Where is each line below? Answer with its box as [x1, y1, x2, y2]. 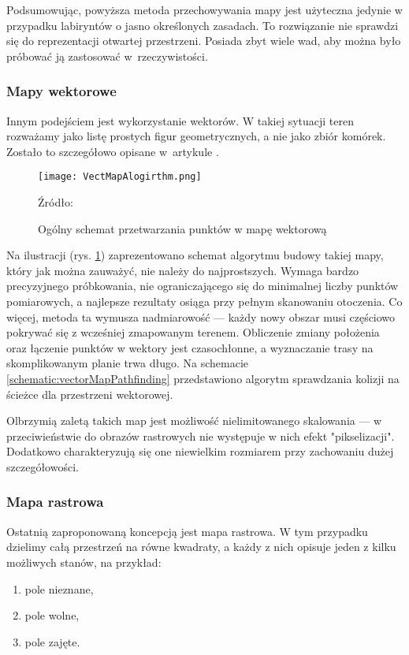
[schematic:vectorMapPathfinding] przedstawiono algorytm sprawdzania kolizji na [6, 370, 400, 386]
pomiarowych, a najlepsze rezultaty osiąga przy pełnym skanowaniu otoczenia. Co [6, 293, 403, 309]
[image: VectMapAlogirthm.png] [38, 171, 202, 183]
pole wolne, [24, 607, 80, 623]
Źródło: [38, 194, 73, 210]
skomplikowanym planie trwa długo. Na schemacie [6, 355, 249, 371]
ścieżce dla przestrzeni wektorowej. [6, 385, 173, 402]
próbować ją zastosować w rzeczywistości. [6, 47, 208, 64]
